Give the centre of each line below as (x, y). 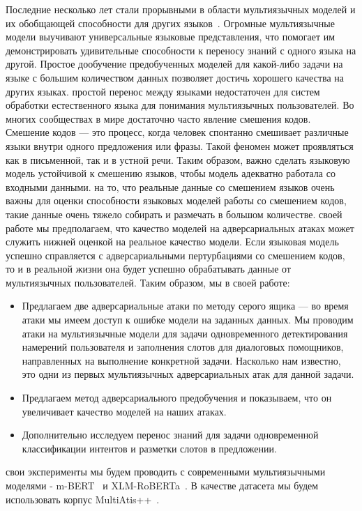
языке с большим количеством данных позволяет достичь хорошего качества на (175, 77)
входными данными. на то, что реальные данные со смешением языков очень (170, 186)
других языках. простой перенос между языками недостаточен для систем (163, 91)
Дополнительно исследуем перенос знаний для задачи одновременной (170, 435)
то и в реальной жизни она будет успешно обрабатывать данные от (148, 269)
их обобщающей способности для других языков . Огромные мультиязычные (170, 23)
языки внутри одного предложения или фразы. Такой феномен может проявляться (180, 145)
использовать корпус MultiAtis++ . (83, 499)
